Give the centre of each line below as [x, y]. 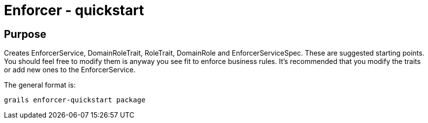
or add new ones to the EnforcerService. [70, 70]
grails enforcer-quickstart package [75, 100]
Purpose [25, 34]
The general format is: [40, 85]
